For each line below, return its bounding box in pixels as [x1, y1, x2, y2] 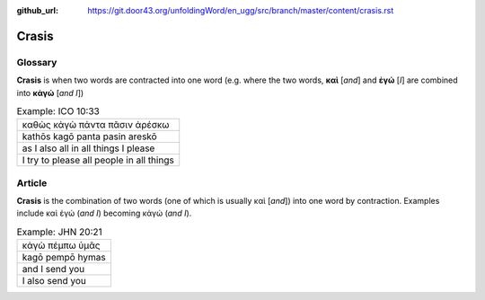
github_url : [16, 5, 58, 15]
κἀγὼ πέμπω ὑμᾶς [22, 239, 101, 251]
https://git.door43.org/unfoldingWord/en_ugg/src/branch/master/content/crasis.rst [87, 5, 394, 15]
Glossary [16, 56, 57, 68]
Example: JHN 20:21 [16, 225, 102, 238]
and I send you [22, 263, 85, 276]
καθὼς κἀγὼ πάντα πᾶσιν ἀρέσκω [22, 119, 170, 131]
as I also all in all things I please [22, 142, 155, 154]
